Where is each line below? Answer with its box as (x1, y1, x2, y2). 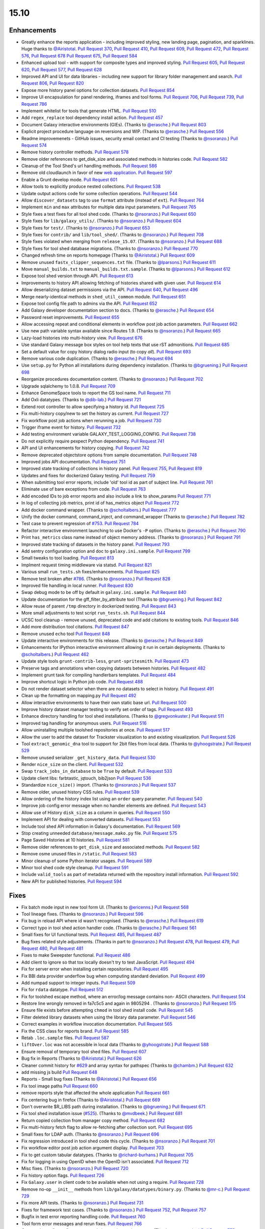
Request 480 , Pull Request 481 (21, 945, 83, 951)
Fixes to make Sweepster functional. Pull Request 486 (21, 952, 131, 958)
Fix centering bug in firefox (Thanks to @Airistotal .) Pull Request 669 (21, 1097, 160, 1103)
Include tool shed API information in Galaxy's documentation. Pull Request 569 (21, 823, 181, 829)
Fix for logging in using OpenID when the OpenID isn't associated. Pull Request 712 (21, 1159, 189, 1165)
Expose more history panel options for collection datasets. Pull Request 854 (21, 87, 175, 93)
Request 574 (21, 142, 47, 148)
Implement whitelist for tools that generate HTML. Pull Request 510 (21, 108, 157, 114)
